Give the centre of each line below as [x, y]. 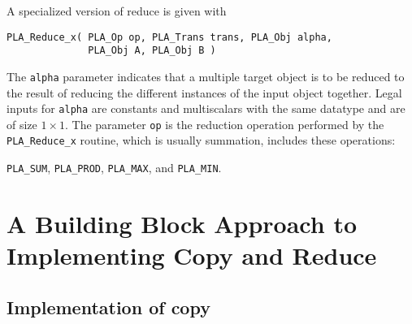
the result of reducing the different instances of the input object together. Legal [204, 92]
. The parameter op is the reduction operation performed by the [225, 124]
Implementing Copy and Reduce [192, 255]
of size [22, 124]
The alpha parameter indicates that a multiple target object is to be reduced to [206, 76]
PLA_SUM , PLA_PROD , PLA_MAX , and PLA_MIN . [114, 168]
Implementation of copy [108, 307]
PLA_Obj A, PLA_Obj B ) [152, 51]
